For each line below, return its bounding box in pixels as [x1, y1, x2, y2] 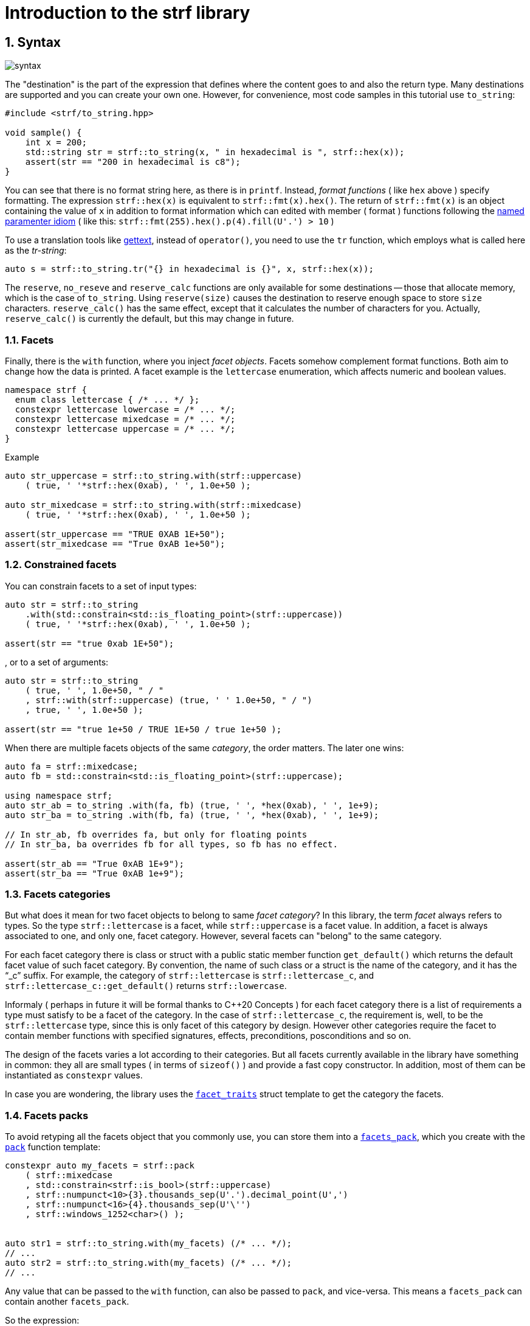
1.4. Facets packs [5, 1109, 89, 1122]
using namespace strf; [5, 790, 113, 800]
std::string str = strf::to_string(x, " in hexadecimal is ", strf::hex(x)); [25, 147, 405, 158]
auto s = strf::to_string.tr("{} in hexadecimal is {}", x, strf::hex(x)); [5, 264, 374, 274]
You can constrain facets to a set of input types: [5, 580, 197, 591]
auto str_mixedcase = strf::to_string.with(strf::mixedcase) [5, 499, 302, 510]
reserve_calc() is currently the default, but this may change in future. [5, 313, 294, 324]
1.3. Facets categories [5, 888, 111, 901]
